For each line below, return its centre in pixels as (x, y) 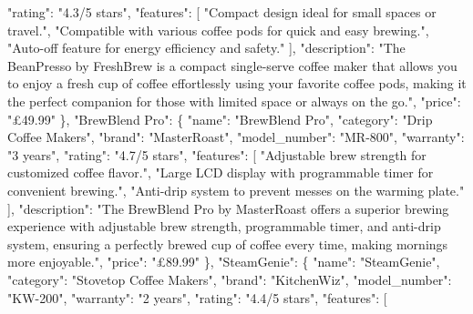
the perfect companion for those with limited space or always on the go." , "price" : (234, 101)
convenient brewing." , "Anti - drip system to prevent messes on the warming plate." (236, 190)
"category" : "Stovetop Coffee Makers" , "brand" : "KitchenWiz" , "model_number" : (230, 279)
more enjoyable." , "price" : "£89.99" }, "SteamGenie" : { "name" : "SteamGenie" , (224, 262)
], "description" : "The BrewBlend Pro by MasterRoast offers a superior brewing (228, 208)
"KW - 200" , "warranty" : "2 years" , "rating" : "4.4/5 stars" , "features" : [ (197, 297)
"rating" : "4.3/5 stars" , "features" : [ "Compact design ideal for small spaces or (222, 12)
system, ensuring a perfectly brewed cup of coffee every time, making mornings (228, 243)
